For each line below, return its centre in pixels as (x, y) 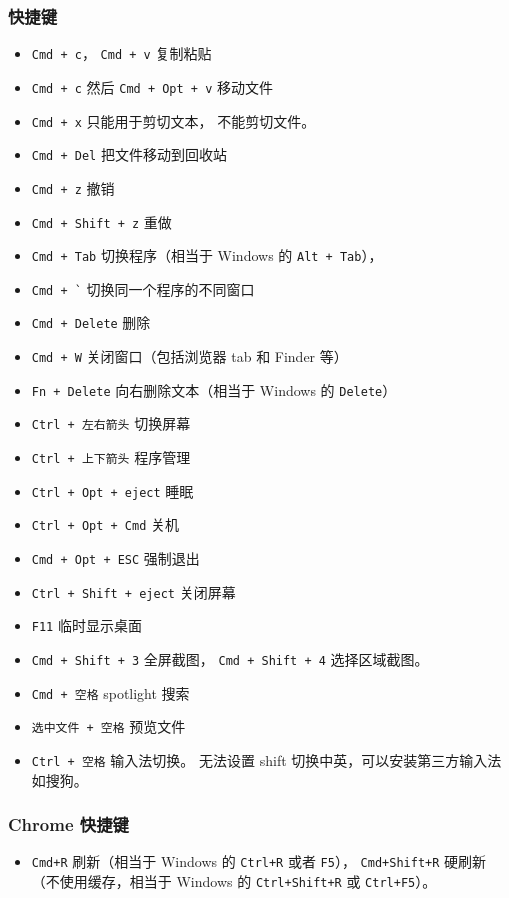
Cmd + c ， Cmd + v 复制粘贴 (121, 53)
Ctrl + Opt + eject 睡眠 (112, 490)
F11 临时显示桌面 (86, 625)
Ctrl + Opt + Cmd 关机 (105, 524)
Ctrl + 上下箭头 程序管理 (111, 457)
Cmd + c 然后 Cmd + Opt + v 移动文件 (152, 86)
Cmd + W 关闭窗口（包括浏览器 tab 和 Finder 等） (189, 356)
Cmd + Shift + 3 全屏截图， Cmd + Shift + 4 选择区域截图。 (230, 659)
